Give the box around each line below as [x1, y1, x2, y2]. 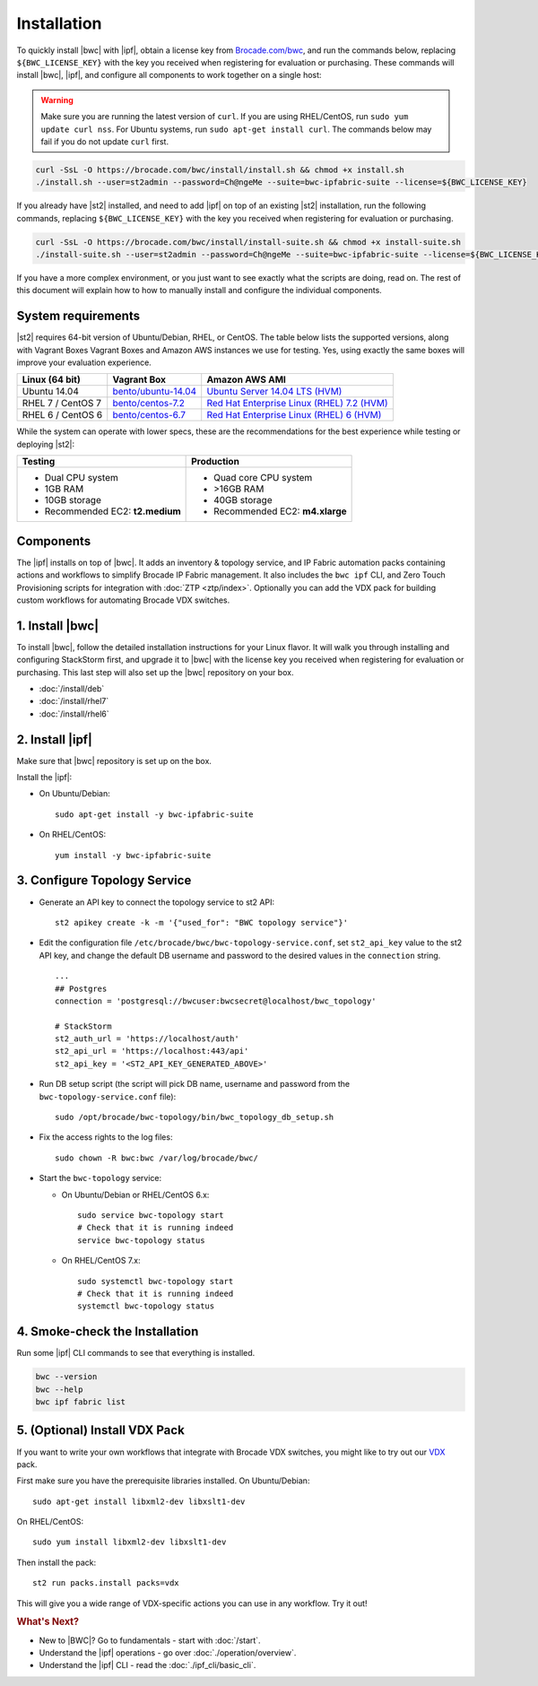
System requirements [16, 309, 141, 324]
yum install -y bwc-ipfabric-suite [55, 850, 212, 860]
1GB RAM [44, 482, 84, 495]
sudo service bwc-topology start [77, 1210, 224, 1220]
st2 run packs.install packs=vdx [32, 1578, 179, 1588]
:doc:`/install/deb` [39, 683, 105, 694]
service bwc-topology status [77, 1235, 205, 1246]
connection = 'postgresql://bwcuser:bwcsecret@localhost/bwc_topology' [55, 995, 377, 1006]
